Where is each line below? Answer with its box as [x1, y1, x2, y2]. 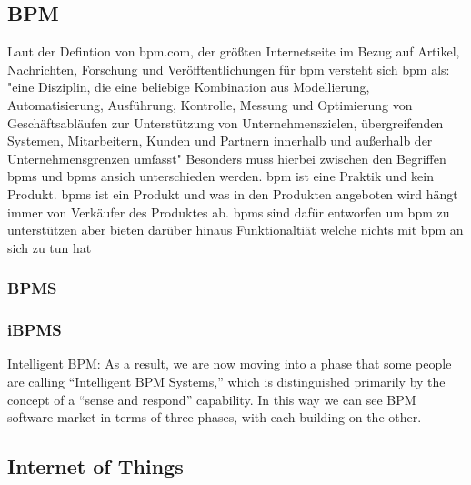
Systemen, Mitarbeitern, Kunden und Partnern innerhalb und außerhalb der [7, 131, 433, 150]
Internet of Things [7, 452, 184, 480]
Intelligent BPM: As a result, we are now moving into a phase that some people [7, 354, 452, 373]
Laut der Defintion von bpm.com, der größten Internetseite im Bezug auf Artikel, [7, 42, 460, 61]
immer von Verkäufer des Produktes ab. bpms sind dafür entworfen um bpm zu [7, 202, 450, 221]
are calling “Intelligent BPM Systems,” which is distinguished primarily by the [7, 371, 446, 390]
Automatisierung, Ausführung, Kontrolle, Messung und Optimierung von [7, 95, 413, 114]
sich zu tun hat [7, 237, 92, 257]
